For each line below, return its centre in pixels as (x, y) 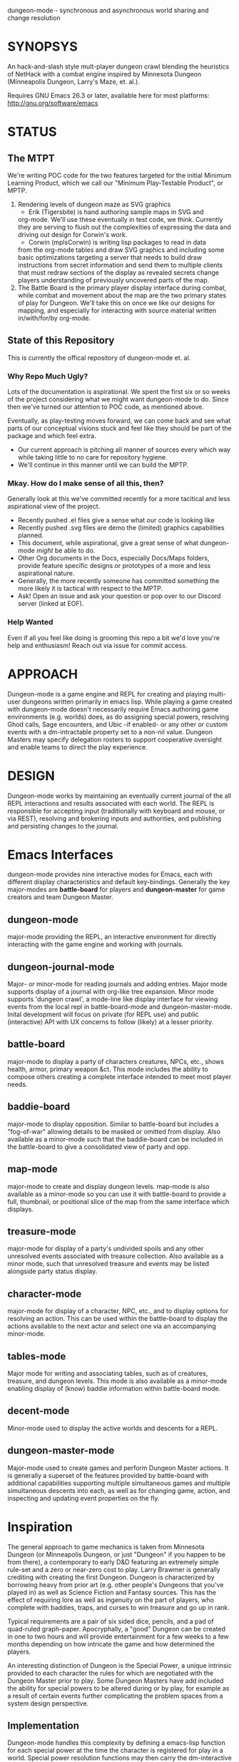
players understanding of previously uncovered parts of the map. (113, 280)
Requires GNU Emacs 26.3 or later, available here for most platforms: (108, 95)
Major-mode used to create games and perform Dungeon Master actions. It (118, 1468)
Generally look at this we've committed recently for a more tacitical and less (119, 499)
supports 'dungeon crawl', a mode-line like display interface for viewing (113, 999)
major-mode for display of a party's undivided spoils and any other (106, 1249)
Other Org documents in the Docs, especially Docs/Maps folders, (113, 558)
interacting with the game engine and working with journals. (96, 944)
